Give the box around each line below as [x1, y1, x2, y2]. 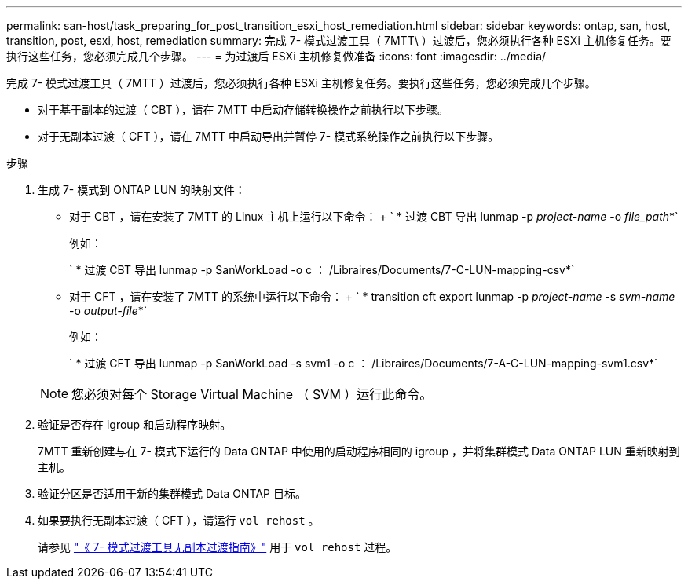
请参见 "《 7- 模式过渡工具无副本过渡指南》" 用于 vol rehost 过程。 [38, 540, 397, 554]
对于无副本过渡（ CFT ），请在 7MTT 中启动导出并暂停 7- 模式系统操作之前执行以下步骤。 [38, 130, 500, 143]
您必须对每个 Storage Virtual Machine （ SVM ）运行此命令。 [71, 386, 433, 402]
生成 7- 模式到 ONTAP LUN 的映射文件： [38, 183, 246, 196]
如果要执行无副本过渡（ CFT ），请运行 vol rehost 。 [38, 514, 320, 527]
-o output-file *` [69, 304, 148, 317]
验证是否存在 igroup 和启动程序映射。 [38, 418, 232, 431]
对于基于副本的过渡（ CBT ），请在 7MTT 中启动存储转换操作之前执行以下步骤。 [38, 103, 449, 116]
